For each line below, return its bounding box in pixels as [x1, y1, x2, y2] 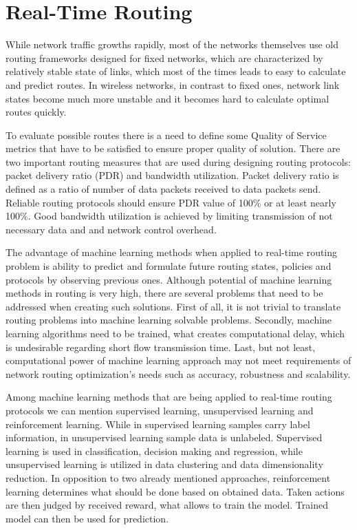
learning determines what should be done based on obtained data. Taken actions [6, 484, 345, 498]
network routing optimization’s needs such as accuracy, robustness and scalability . [6, 366, 351, 381]
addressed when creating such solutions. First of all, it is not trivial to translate [6, 299, 341, 313]
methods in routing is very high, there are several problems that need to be [6, 286, 323, 300]
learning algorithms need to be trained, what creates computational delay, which [6, 326, 345, 340]
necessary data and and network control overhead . [6, 222, 217, 236]
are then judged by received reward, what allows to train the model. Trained [6, 498, 328, 512]
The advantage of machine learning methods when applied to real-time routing [6, 245, 338, 259]
